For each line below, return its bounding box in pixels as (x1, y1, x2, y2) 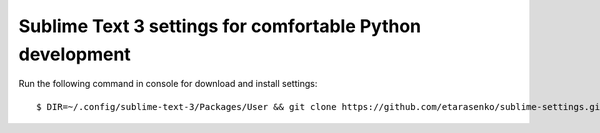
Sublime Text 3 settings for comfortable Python (18, 15, 422, 37)
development (18, 43, 132, 65)
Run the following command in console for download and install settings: (18, 78, 318, 90)
